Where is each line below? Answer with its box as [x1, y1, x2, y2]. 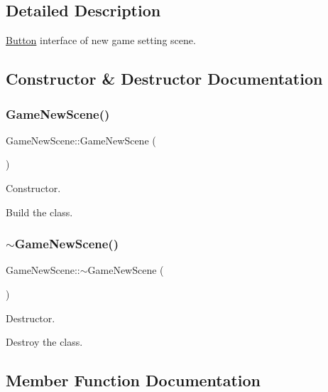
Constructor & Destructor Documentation [6, 68, 323, 90]
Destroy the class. [6, 334, 83, 349]
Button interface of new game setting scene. [6, 33, 196, 48]
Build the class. [6, 204, 73, 219]
